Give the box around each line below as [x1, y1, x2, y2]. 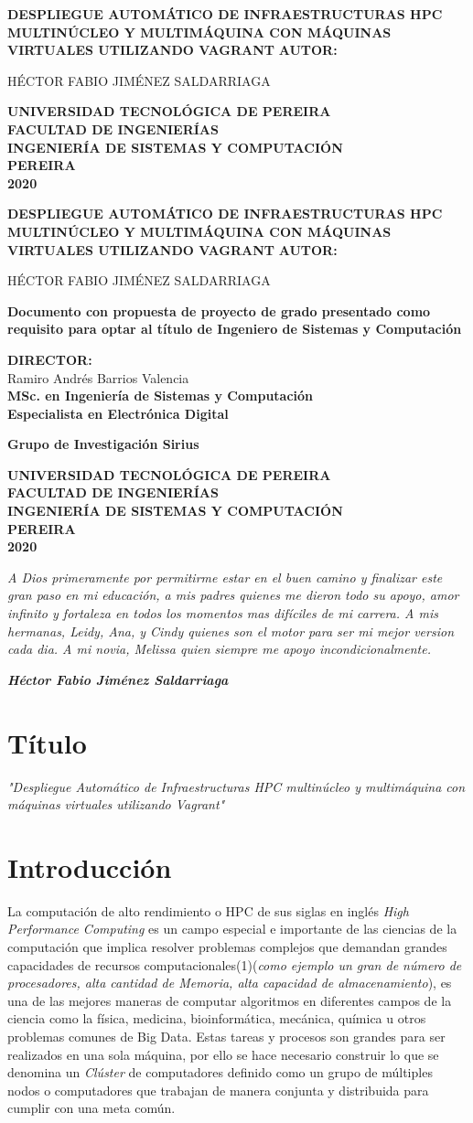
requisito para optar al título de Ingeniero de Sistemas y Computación [7, 319, 462, 338]
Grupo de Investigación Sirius [7, 434, 199, 454]
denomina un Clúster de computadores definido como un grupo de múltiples [7, 1063, 433, 1082]
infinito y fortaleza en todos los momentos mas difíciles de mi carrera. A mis [7, 604, 438, 623]
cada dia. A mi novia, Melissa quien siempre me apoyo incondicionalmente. [7, 639, 431, 658]
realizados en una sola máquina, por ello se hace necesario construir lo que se [7, 1044, 439, 1064]
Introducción [7, 848, 172, 885]
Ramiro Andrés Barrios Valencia [7, 368, 189, 387]
